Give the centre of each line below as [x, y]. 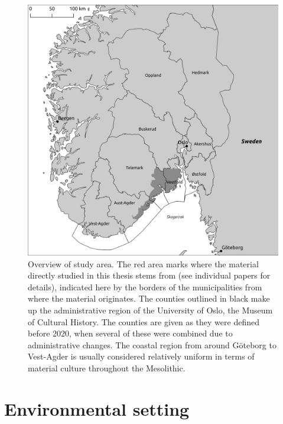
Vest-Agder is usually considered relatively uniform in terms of [141, 356]
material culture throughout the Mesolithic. [107, 368]
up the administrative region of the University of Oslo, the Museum [150, 310]
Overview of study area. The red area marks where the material [143, 263]
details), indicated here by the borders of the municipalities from [145, 287]
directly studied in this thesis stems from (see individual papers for [149, 275]
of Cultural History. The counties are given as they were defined [144, 321]
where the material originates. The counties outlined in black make [149, 298]
